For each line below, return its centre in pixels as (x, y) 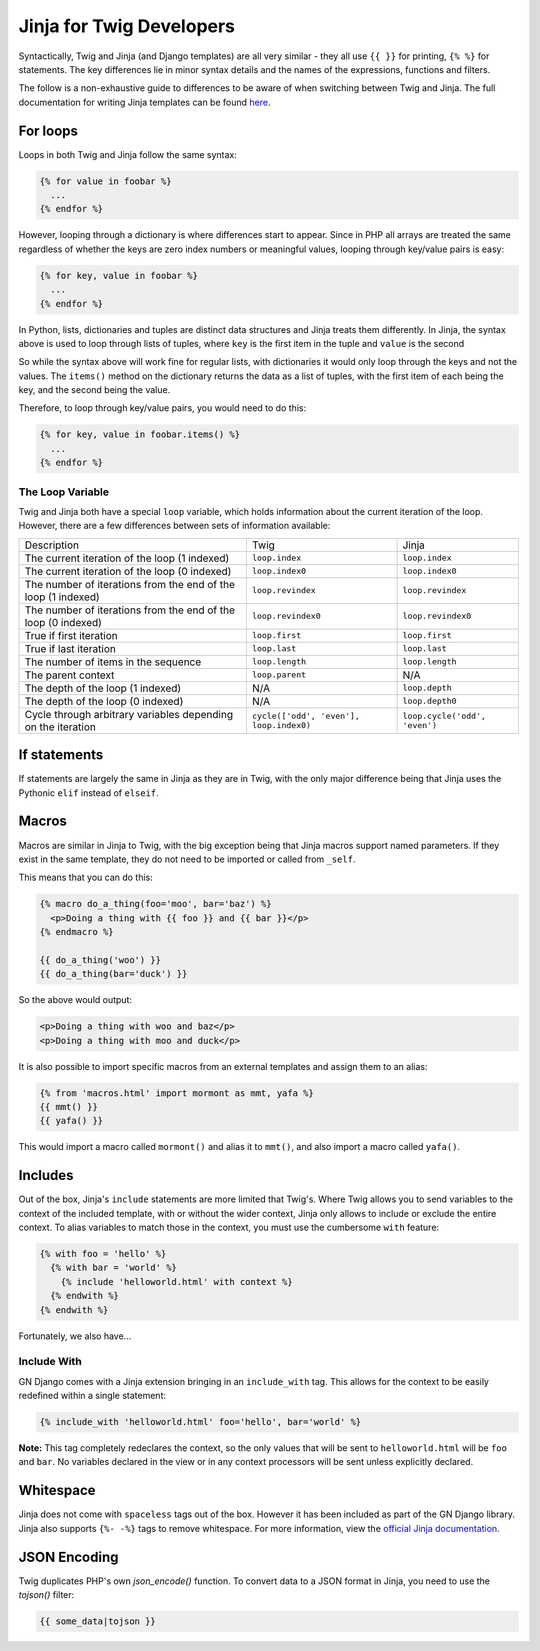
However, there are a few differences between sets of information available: (174, 526)
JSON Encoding (68, 1556)
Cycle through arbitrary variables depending (129, 714)
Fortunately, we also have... (75, 1336)
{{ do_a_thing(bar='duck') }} (113, 974)
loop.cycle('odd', (444, 715)
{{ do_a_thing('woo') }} (100, 959)
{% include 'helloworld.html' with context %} (177, 1281)
